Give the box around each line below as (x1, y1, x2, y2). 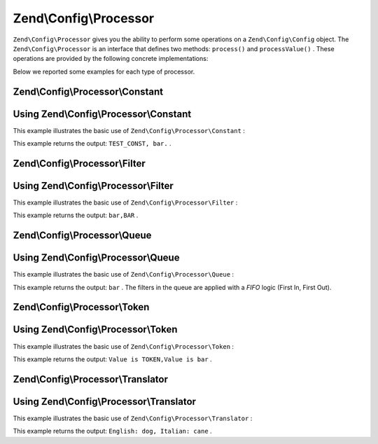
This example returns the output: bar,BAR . (13, 211, 139, 220)
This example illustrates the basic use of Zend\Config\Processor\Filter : (13, 198, 238, 207)
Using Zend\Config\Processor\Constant (13, 108, 192, 120)
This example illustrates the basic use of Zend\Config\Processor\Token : (13, 342, 234, 350)
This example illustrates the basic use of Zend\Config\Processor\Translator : (13, 414, 253, 422)
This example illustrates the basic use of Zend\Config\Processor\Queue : (13, 270, 234, 279)
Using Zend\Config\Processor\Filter (13, 179, 174, 192)
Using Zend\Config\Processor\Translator (13, 396, 196, 408)
